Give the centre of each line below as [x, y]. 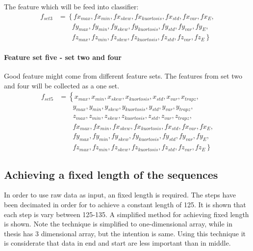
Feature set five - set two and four [63, 57]
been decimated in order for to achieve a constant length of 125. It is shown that [125, 204]
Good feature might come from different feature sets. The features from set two [123, 76]
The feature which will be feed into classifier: [71, 6]
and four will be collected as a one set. [62, 85]
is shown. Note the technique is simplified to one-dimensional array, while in [118, 224]
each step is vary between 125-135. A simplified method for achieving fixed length [126, 214]
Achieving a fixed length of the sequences [111, 174]
